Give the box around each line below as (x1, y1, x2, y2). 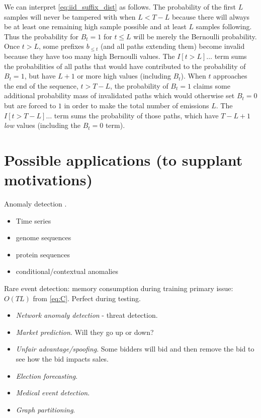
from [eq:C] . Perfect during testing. (33, 293, 141, 303)
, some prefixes (39, 41, 84, 51)
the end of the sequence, (4, 80, 78, 91)
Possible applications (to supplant (4, 149, 243, 170)
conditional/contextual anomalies (16, 266, 118, 276)
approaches (213, 71, 247, 81)
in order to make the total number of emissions (64, 100, 209, 110)
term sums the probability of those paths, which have (54, 110, 219, 120)
